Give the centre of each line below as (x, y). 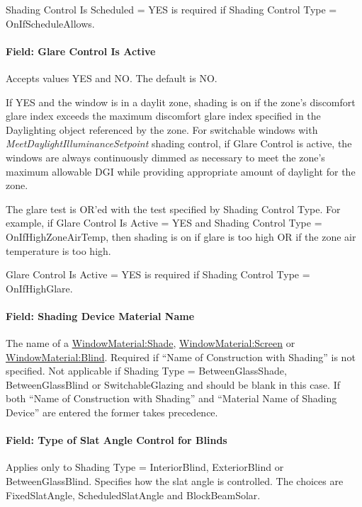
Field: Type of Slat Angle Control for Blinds (117, 440)
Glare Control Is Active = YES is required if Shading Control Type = (158, 274)
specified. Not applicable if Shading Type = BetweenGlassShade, (146, 371)
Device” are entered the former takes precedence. (112, 412)
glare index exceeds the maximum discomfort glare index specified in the (163, 116)
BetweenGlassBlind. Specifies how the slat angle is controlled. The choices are (175, 481)
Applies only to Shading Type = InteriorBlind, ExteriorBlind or (145, 467)
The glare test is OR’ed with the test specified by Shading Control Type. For (173, 209)
